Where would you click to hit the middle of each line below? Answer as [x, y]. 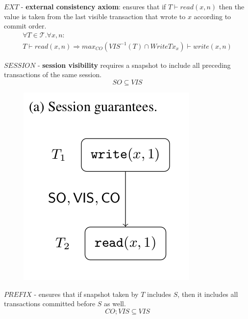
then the [232, 6]
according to [212, 16]
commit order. [25, 26]
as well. [115, 304]
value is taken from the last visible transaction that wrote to [95, 16]
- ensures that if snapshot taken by [86, 294]
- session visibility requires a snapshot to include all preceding [134, 65]
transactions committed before [50, 304]
